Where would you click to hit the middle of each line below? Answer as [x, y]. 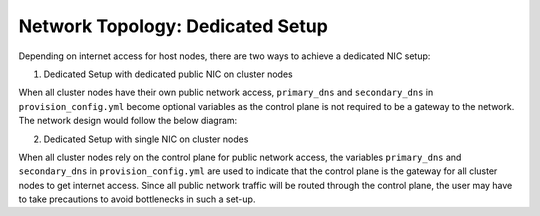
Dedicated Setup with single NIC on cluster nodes [146, 139]
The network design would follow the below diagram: [128, 121]
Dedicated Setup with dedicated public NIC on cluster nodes [168, 74]
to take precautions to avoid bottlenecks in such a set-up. [137, 199]
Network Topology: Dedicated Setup [173, 26]
